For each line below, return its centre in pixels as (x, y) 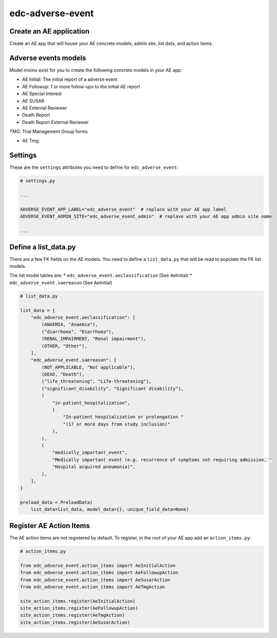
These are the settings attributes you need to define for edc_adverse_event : (94, 167)
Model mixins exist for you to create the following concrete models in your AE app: (96, 70)
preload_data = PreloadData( (56, 503)
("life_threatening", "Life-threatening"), (97, 382)
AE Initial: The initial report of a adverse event (70, 79)
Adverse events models (48, 58)
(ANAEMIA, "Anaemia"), (70, 325)
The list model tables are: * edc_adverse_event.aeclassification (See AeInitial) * (101, 276)
